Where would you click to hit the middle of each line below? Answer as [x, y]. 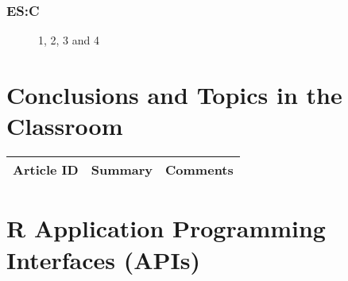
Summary [122, 170]
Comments [199, 170]
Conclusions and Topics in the [174, 94]
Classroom [65, 126]
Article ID [46, 170]
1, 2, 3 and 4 [69, 40]
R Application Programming [166, 228]
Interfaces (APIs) [104, 259]
